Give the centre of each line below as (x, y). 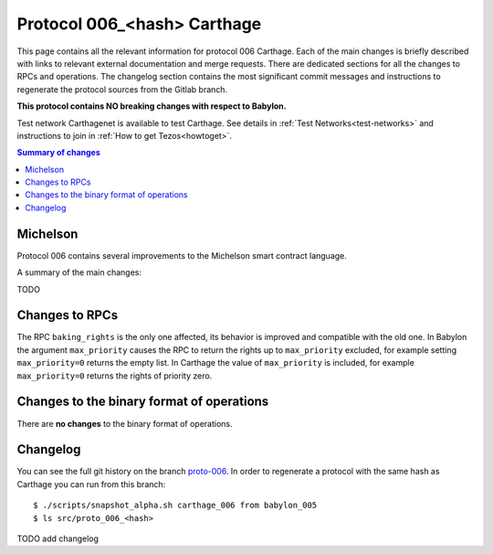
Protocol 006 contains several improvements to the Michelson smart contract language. (182, 255)
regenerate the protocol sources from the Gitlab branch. (122, 89)
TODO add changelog (58, 538)
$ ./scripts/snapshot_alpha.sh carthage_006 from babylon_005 (175, 506)
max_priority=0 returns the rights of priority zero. (115, 376)
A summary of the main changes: (79, 272)
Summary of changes (58, 153)
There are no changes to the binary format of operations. (125, 423)
